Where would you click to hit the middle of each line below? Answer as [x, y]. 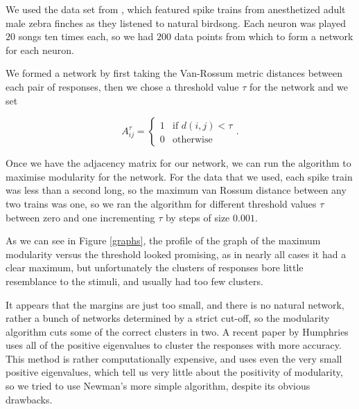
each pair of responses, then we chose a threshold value [122, 86]
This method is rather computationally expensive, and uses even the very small [174, 358]
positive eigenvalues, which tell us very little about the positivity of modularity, [174, 372]
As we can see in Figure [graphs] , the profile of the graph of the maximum [163, 240]
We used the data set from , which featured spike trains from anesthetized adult [176, 9]
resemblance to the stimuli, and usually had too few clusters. [134, 281]
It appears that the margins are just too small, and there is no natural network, [175, 304]
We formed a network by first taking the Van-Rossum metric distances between [174, 73]
